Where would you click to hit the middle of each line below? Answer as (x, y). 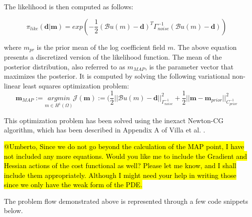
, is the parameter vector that (189, 66)
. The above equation (205, 47)
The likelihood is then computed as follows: (69, 6)
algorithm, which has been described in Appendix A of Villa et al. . (105, 130)
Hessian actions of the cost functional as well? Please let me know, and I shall (120, 165)
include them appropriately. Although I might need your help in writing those (120, 175)
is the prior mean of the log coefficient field (101, 47)
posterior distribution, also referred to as (65, 66)
